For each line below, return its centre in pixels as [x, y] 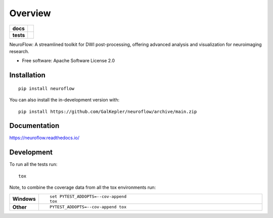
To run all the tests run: [33, 164]
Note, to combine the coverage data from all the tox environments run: [83, 188]
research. [19, 51]
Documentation [34, 126]
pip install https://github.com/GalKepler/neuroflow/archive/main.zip [108, 112]
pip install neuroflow [47, 88]
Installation [27, 75]
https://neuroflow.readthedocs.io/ [44, 138]
